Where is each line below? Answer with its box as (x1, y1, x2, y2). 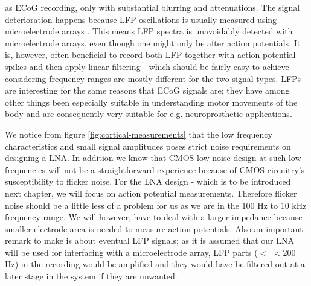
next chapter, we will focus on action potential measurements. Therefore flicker (5, 186, 297, 199)
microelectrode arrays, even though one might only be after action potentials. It (5, 36, 301, 49)
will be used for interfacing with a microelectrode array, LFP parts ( (5, 246, 258, 258)
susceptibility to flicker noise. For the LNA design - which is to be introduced (5, 175, 291, 188)
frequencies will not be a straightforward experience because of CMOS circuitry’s (5, 163, 305, 176)
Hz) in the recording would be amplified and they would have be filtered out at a (5, 258, 305, 270)
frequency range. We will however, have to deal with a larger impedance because (5, 211, 303, 223)
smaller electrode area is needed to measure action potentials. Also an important (5, 222, 303, 235)
